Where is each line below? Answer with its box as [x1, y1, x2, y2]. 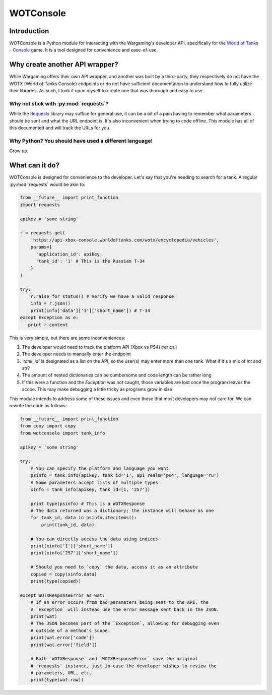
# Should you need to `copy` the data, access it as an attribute [30, 564, 198, 570]
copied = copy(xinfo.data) [30, 571, 98, 577]
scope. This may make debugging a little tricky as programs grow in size [22, 386, 172, 393]
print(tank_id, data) [41, 522, 95, 528]
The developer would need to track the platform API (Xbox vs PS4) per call [22, 344, 177, 350]
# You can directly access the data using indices [30, 536, 158, 542]
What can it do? [9, 161, 60, 170]
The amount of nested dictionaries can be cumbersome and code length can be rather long [22, 372, 212, 378]
